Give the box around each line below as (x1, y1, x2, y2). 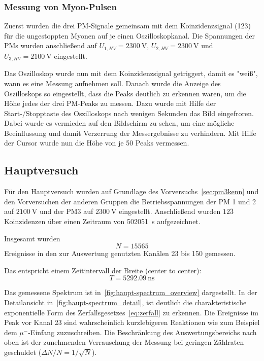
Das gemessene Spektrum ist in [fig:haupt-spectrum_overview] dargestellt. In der (4, 287, 257, 298)
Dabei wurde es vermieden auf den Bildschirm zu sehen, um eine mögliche (4, 118, 235, 128)
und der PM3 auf (39, 206, 93, 216)
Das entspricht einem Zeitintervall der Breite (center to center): (4, 265, 202, 275)
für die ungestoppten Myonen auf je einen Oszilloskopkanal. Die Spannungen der (4, 30, 255, 41)
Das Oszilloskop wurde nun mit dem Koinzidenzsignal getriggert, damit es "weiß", (4, 68, 258, 79)
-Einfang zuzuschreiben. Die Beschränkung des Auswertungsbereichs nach (28, 327, 257, 337)
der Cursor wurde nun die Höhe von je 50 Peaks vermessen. (4, 137, 189, 148)
